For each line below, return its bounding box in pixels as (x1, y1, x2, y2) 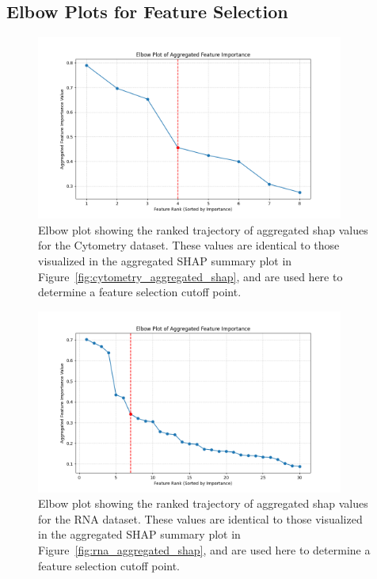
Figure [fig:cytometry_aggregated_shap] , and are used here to (38, 268, 343, 284)
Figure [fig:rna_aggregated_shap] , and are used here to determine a (38, 542, 371, 558)
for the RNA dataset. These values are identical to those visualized (38, 510, 363, 527)
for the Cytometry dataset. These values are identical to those (38, 237, 340, 253)
